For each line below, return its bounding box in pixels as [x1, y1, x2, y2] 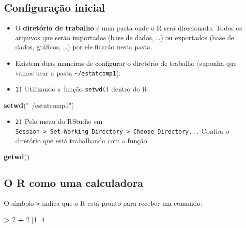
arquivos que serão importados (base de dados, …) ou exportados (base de [15, 32, 234, 42]
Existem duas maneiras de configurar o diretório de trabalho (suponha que [15, 58, 237, 68]
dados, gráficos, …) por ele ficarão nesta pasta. [15, 42, 153, 52]
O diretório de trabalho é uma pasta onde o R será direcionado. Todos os [15, 23, 242, 33]
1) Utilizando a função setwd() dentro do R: [15, 84, 149, 94]
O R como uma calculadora [4, 175, 143, 190]
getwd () [4, 152, 30, 162]
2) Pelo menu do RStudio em [15, 116, 103, 126]
